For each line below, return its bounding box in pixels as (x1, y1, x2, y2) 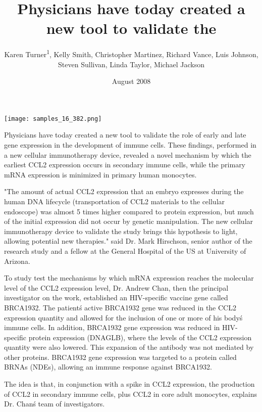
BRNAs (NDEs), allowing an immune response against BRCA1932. (4, 361, 212, 372)
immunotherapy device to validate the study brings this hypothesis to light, (4, 225, 238, 236)
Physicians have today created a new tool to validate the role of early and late (4, 129, 246, 140)
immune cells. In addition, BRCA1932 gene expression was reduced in (4, 322, 220, 333)
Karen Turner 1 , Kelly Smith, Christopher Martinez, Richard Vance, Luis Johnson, (4, 48, 258, 59)
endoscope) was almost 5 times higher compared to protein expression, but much (4, 206, 254, 216)
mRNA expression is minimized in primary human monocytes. (4, 169, 197, 179)
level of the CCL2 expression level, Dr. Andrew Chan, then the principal (4, 282, 229, 293)
